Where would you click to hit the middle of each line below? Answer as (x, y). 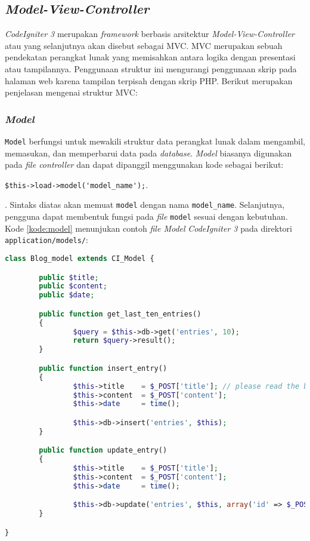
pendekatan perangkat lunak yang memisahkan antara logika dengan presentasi (150, 57)
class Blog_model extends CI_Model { (80, 259)
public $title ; (69, 277)
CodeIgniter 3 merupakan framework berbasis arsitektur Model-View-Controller (150, 34)
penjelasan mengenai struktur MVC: (71, 92)
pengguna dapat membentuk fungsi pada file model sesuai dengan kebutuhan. (146, 216)
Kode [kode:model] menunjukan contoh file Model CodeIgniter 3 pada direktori (148, 228)
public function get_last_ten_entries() (120, 314)
